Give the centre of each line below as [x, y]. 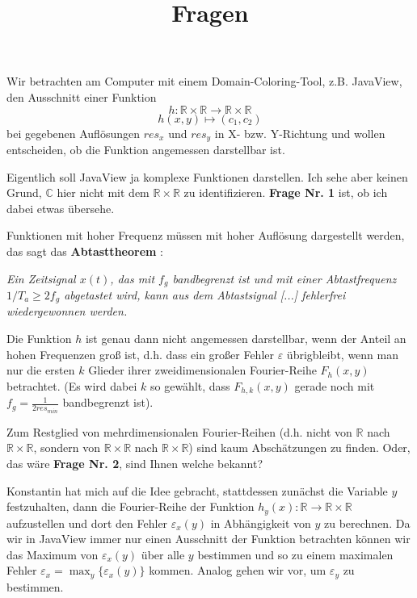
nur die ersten [41, 370]
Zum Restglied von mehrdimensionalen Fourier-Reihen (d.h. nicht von [179, 431]
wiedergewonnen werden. [67, 311]
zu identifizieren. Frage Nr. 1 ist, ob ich [286, 192]
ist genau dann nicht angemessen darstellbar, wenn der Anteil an [246, 339]
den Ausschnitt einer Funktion [82, 96]
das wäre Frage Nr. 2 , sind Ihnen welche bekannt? [135, 463]
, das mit [133, 278]
